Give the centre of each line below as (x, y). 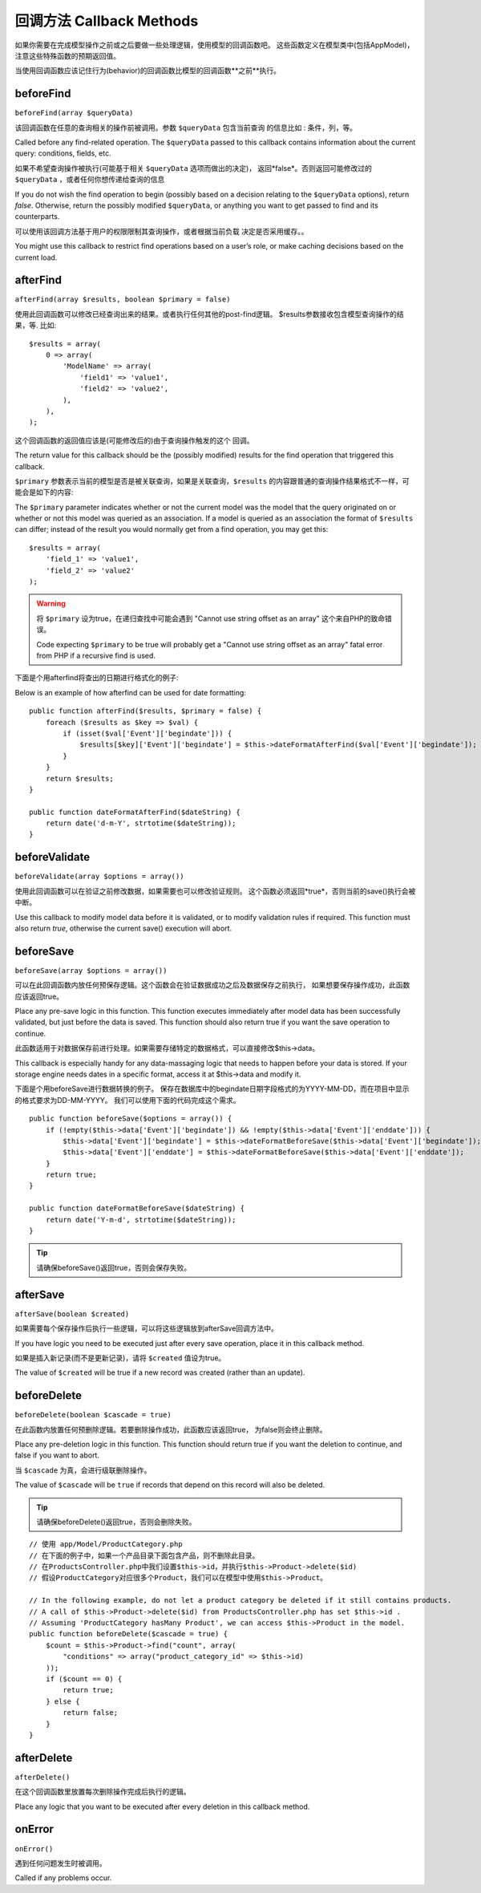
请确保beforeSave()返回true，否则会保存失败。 (114, 1267)
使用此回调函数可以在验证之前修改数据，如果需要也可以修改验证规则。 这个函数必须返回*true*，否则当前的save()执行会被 (215, 891)
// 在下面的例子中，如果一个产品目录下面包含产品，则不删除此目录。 (144, 1555)
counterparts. (37, 217)
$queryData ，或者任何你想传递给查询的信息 (90, 180)
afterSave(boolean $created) (72, 1314)
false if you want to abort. (57, 1455)
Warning (51, 604)
